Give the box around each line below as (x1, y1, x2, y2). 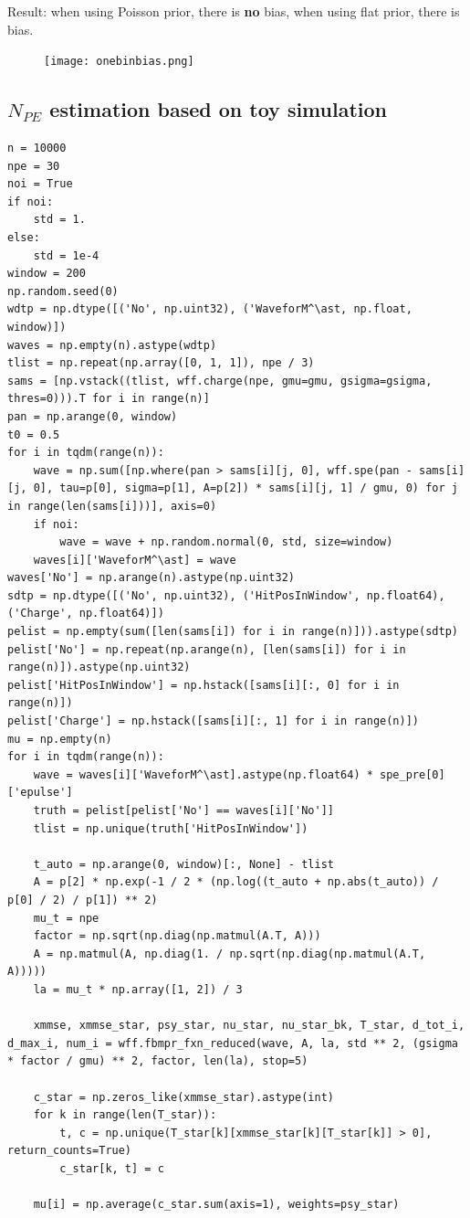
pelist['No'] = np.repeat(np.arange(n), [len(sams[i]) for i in (7, 642, 406, 656)
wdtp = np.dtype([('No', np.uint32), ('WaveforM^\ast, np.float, (7, 302, 413, 316)
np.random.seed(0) (7, 284, 119, 298)
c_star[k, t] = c (59, 1161, 164, 1175)
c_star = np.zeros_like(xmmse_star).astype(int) (33, 1090, 334, 1104)
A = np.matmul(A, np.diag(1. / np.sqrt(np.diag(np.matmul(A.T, (33, 947, 426, 960)
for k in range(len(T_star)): (33, 1108, 217, 1122)
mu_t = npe (33, 911, 99, 925)
